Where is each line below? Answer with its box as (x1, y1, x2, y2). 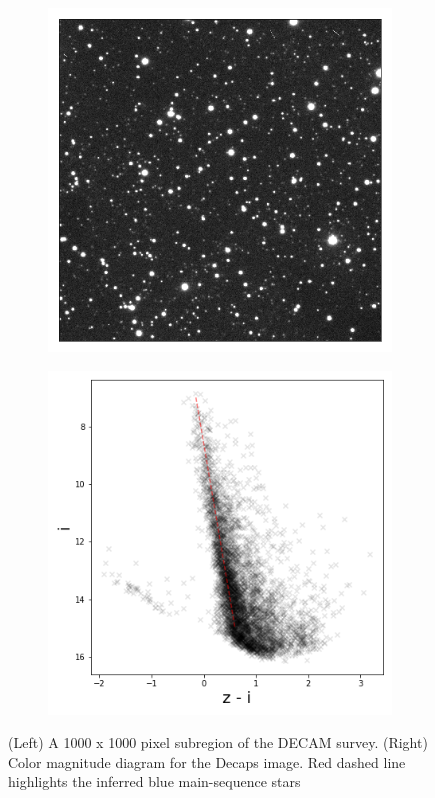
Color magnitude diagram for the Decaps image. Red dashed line (8, 751, 406, 772)
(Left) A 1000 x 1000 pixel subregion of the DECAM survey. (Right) (8, 732, 428, 753)
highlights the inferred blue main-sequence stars (8, 771, 301, 792)
